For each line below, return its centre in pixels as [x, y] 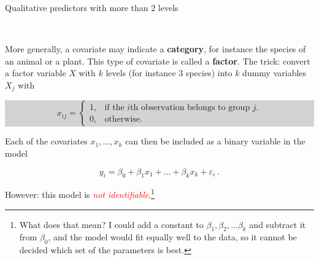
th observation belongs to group [190, 107]
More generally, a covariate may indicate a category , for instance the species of [156, 49]
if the [114, 107]
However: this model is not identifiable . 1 [80, 194]
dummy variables [275, 73]
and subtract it [278, 224]
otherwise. [123, 119]
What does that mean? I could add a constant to [111, 224]
